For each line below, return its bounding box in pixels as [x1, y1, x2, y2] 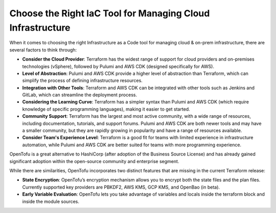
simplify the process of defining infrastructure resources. [22, 77, 143, 84]
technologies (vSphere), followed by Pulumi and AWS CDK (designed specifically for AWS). [22, 63, 215, 69]
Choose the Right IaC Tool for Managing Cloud [9, 8, 210, 19]
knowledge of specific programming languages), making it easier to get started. [22, 106, 190, 112]
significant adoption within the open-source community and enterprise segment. [9, 158, 179, 164]
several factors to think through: [9, 46, 77, 53]
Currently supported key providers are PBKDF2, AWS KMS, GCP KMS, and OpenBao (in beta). [22, 184, 220, 190]
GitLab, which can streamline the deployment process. [22, 92, 137, 98]
